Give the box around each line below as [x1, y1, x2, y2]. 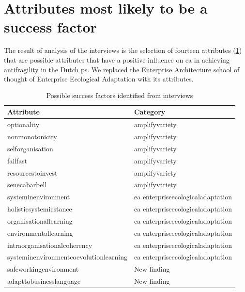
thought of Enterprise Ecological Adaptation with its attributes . [4, 74, 194, 84]
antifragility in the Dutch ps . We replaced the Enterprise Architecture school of [4, 64, 240, 74]
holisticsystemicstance [7, 204, 72, 214]
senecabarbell [7, 179, 47, 190]
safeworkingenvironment [7, 264, 79, 274]
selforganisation [7, 143, 53, 153]
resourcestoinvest [7, 167, 58, 178]
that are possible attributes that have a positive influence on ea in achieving [4, 54, 230, 65]
